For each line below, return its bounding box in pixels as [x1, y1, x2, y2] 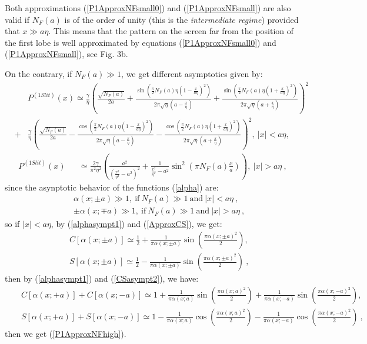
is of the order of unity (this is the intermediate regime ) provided [64, 13, 299, 25]
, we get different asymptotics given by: [121, 67, 263, 79]
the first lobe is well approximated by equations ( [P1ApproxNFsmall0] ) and [5, 36, 276, 48]
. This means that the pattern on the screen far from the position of [48, 25, 294, 37]
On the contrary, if [5, 67, 72, 79]
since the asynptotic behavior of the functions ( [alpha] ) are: [5, 181, 219, 193]
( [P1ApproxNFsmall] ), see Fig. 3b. [5, 48, 128, 60]
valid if [5, 13, 30, 25]
